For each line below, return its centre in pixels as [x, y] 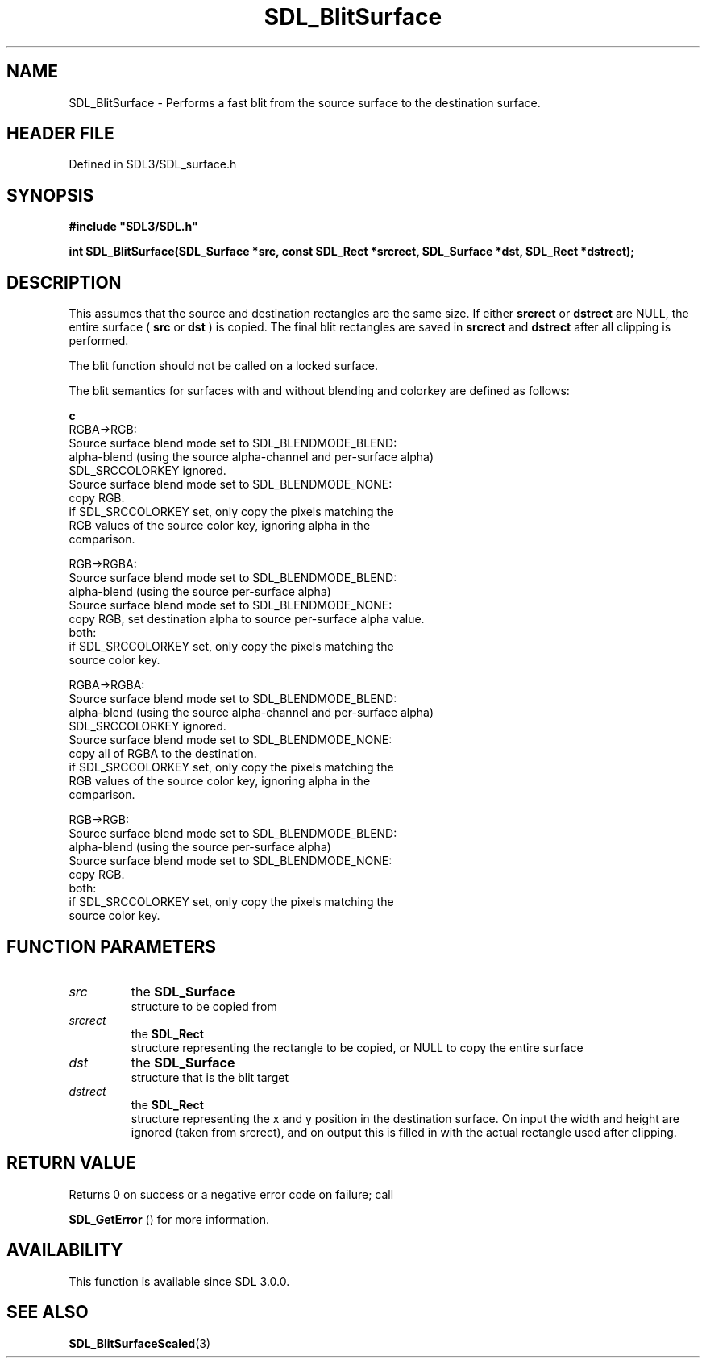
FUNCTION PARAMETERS [111, 946]
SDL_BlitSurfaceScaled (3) [140, 1343]
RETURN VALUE [71, 1163]
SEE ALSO [48, 1312]
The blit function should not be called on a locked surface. [223, 366]
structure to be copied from [204, 1006]
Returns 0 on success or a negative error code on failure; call [231, 1194]
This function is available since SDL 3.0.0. [179, 1281]
